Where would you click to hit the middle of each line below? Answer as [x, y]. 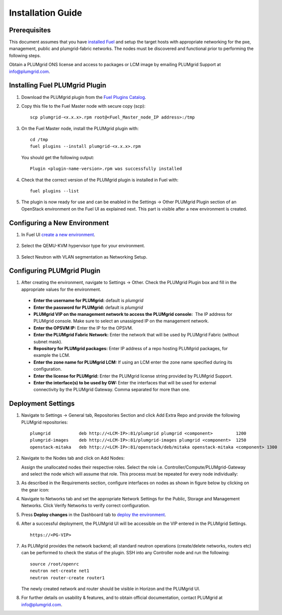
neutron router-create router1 [67, 578]
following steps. [25, 55]
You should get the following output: [58, 157]
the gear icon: [35, 490]
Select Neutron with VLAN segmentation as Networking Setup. [84, 257]
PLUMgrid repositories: [44, 422]
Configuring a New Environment [59, 223]
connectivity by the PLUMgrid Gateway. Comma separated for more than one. [112, 390]
